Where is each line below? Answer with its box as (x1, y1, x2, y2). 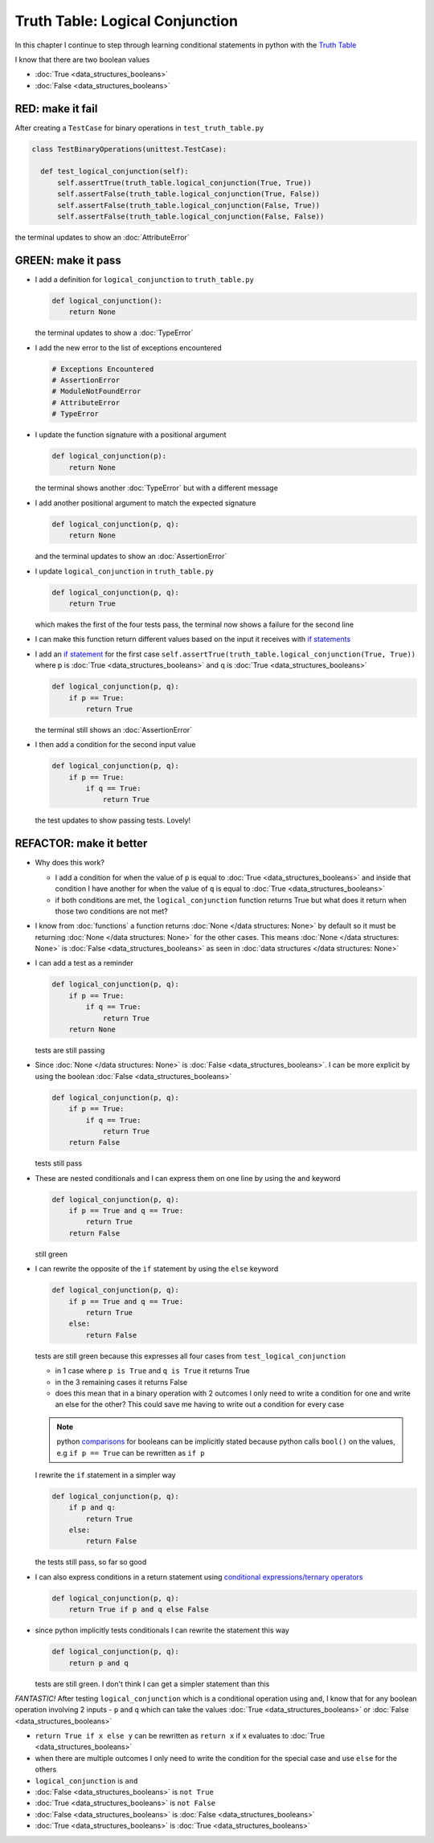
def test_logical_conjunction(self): (40, 167, 189, 176)
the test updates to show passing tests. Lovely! (35, 815, 191, 825)
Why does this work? (35, 858, 104, 868)
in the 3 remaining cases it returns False (55, 1377, 188, 1387)
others (35, 1764, 57, 1775)
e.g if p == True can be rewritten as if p (56, 1448, 205, 1457)
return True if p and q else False (68, 1605, 209, 1614)
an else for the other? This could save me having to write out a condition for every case (55, 1400, 345, 1409)
